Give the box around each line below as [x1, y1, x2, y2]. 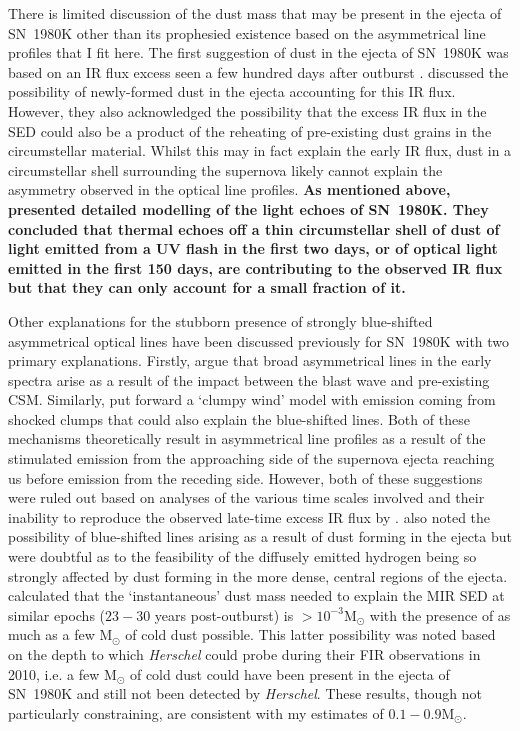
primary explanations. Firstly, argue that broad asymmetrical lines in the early [8, 350, 492, 371]
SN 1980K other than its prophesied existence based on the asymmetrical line [8, 22, 486, 43]
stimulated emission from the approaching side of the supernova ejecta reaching [8, 448, 495, 469]
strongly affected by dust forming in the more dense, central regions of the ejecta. [8, 565, 508, 586]
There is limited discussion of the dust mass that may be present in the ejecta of [8, 3, 502, 23]
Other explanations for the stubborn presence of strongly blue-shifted [8, 310, 433, 331]
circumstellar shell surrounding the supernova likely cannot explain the [8, 159, 443, 180]
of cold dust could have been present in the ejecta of [129, 663, 450, 684]
